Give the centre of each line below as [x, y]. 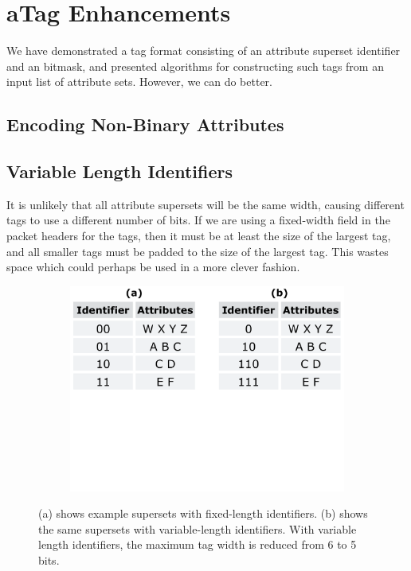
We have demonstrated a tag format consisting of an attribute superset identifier [204, 50]
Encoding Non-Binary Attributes [145, 124]
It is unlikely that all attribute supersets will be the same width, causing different [205, 204]
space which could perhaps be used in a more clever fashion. [153, 267]
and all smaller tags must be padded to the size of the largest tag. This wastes [198, 251]
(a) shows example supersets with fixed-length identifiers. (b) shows [203, 513]
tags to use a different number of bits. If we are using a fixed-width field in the [198, 220]
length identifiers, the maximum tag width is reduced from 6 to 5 [198, 544]
